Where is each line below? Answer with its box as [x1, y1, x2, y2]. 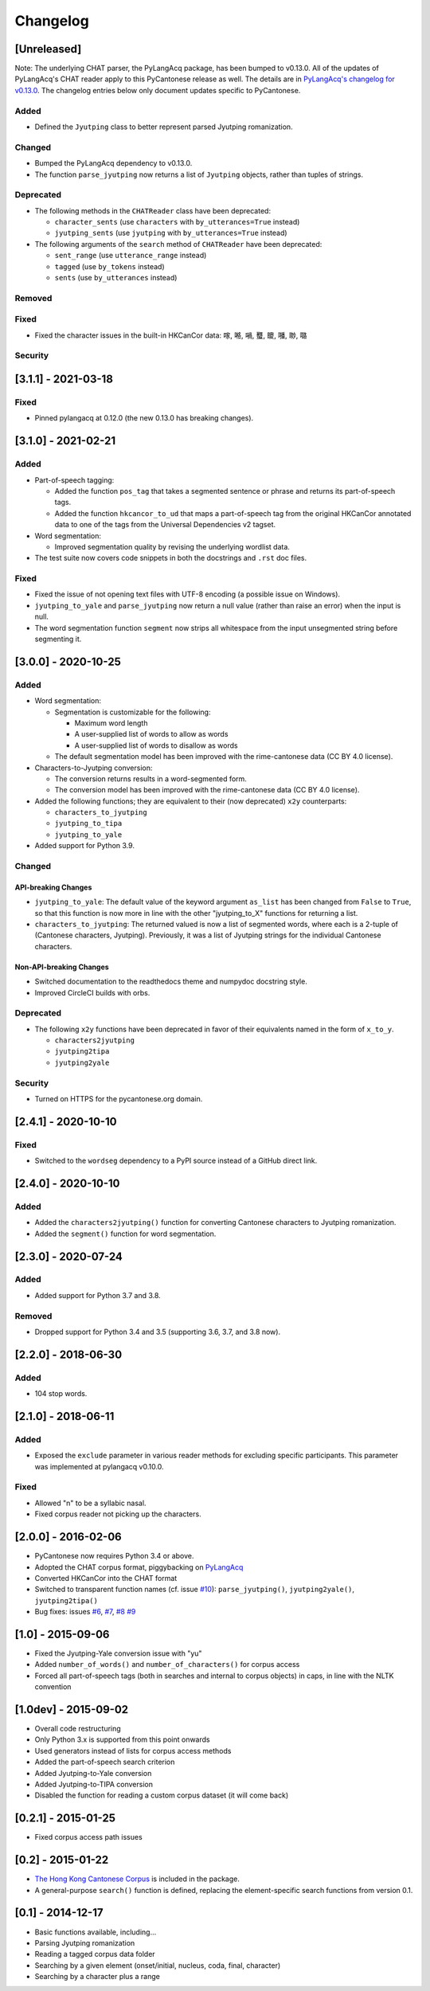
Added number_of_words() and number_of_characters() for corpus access [34, 1660, 300, 1669]
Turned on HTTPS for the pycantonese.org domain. [34, 1094, 203, 1103]
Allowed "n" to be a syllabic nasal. [34, 1498, 147, 1508]
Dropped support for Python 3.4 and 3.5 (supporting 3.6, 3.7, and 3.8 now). [34, 1327, 281, 1336]
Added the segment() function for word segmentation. [34, 1229, 217, 1238]
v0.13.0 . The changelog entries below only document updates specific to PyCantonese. [14, 85, 301, 95]
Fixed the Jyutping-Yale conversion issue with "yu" [34, 1649, 202, 1658]
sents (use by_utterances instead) [54, 273, 178, 282]
